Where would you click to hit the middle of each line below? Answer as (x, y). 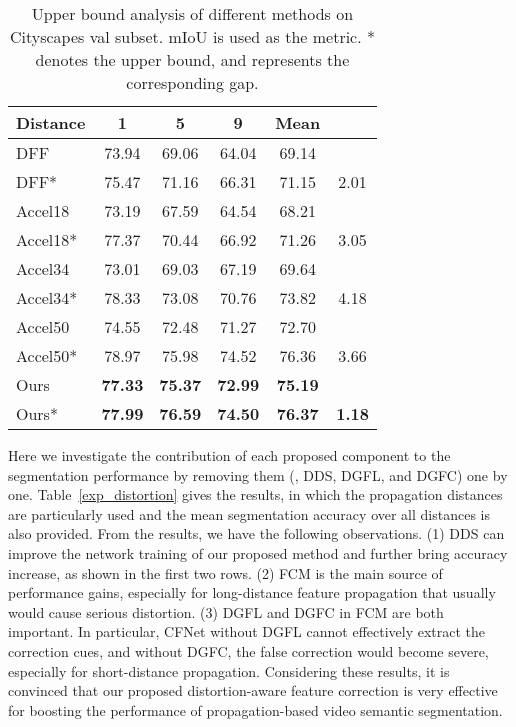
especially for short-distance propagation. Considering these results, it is (229, 670)
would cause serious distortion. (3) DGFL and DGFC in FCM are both (226, 611)
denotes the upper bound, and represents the (192, 59)
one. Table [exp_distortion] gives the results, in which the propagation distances (255, 494)
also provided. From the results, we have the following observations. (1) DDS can (256, 533)
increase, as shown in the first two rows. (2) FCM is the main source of (225, 572)
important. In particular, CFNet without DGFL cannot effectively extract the (247, 631)
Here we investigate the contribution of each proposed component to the (229, 455)
